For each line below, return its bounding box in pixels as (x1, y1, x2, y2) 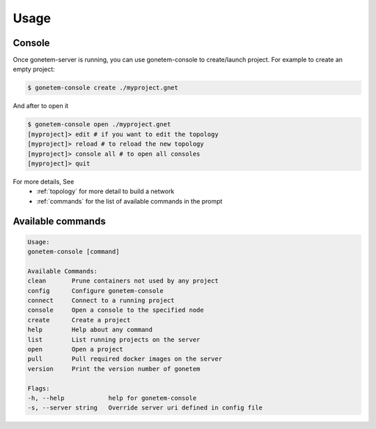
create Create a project (27, 316, 131, 324)
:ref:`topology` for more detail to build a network (36, 187, 175, 195)
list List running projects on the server (27, 336, 201, 343)
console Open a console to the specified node (27, 306, 205, 314)
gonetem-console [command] (27, 248, 120, 256)
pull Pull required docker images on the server (27, 355, 223, 363)
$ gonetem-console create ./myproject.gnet (27, 84, 179, 92)
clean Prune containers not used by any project (27, 277, 219, 285)
